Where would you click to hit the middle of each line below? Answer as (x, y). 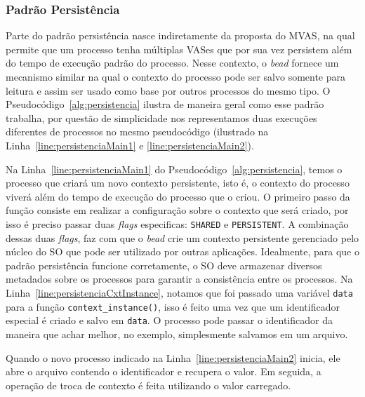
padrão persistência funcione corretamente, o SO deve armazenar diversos (164, 265)
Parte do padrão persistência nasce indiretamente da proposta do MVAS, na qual (180, 35)
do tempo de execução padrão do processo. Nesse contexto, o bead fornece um (172, 63)
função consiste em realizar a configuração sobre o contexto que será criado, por (177, 210)
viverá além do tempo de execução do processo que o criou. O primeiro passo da (178, 196)
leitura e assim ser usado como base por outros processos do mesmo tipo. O (168, 90)
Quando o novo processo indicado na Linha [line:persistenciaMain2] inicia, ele (173, 357)
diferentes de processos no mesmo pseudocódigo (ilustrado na (137, 132)
